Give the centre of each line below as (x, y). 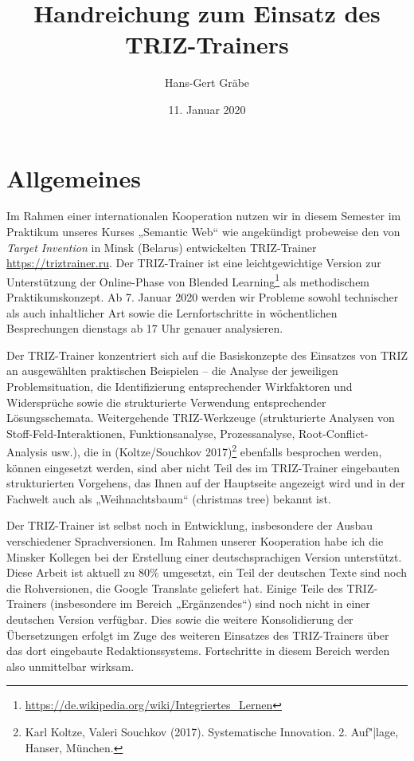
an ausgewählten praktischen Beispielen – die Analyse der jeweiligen (172, 371)
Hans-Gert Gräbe (207, 83)
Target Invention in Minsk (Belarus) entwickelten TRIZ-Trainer (162, 247)
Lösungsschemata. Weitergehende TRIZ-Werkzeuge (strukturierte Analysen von (201, 418)
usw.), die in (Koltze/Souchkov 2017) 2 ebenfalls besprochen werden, (217, 451)
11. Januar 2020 (207, 109)
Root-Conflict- (334, 433)
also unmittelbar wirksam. (70, 666)
